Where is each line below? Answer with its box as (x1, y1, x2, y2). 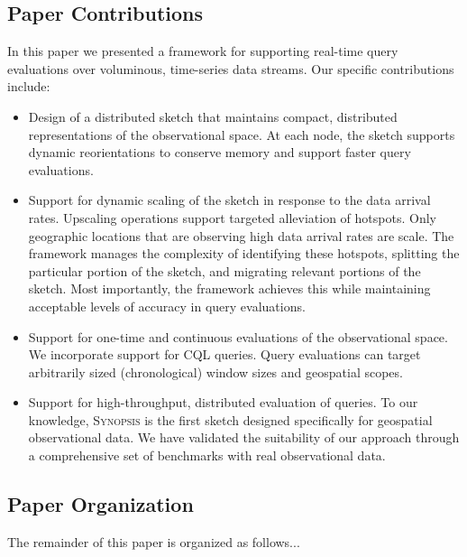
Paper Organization (7, 490, 194, 518)
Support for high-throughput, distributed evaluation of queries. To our (28, 393, 418, 412)
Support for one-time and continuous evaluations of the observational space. (28, 327, 448, 346)
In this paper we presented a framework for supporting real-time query (7, 42, 398, 60)
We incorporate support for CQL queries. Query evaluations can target (28, 345, 421, 364)
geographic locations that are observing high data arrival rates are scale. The (28, 226, 454, 245)
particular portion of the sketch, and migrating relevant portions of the (28, 261, 421, 280)
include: (7, 77, 50, 96)
